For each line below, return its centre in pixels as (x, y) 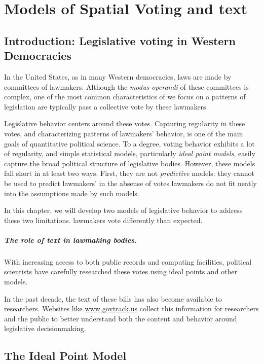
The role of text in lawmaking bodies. (70, 240)
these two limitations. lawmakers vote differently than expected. (103, 220)
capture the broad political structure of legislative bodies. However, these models (130, 163)
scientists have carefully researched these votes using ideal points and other (121, 271)
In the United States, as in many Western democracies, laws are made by (118, 76)
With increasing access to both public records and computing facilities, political (128, 261)
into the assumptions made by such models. (72, 193)
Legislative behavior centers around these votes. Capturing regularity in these (125, 123)
